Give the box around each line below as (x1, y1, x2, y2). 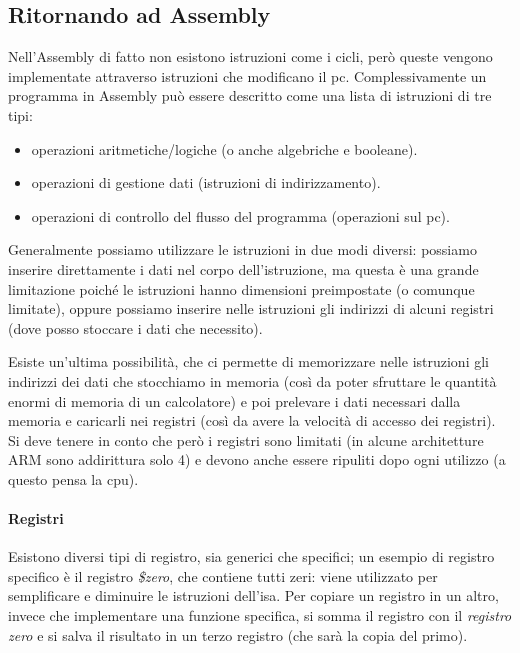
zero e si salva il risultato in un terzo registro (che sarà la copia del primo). (8, 624, 468, 645)
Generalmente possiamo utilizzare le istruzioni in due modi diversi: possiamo (8, 239, 477, 260)
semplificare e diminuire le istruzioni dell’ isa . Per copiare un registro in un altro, (8, 585, 499, 606)
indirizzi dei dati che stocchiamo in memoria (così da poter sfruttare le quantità (8, 370, 497, 391)
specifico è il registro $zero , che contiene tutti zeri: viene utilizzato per (8, 565, 438, 586)
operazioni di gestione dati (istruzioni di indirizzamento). (31, 172, 381, 193)
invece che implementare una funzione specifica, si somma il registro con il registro (8, 605, 512, 626)
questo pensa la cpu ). (8, 468, 139, 489)
